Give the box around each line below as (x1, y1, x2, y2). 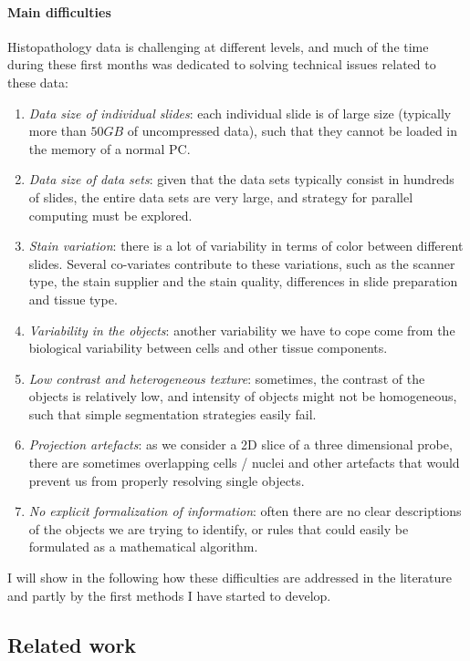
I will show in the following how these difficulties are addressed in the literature (7, 568, 453, 587)
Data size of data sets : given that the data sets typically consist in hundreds (28, 170, 454, 189)
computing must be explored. (28, 205, 193, 224)
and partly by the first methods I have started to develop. (7, 585, 331, 604)
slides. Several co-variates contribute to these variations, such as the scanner (28, 253, 455, 273)
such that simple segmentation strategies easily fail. (28, 404, 317, 423)
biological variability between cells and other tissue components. (28, 338, 388, 357)
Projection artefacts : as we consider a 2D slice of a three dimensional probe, (28, 435, 453, 454)
